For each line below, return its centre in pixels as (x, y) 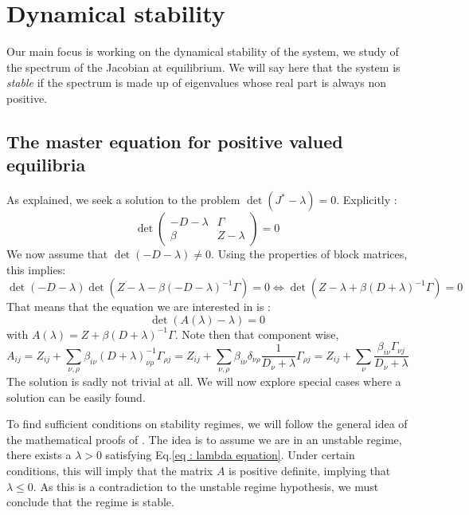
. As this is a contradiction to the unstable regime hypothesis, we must (206, 486)
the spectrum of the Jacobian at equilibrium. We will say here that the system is (203, 67)
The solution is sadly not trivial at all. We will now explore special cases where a (204, 381)
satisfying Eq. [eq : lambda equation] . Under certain (230, 455)
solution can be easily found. (76, 397)
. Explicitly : (367, 200)
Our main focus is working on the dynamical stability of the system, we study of (203, 51)
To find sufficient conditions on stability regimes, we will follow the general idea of (207, 424)
